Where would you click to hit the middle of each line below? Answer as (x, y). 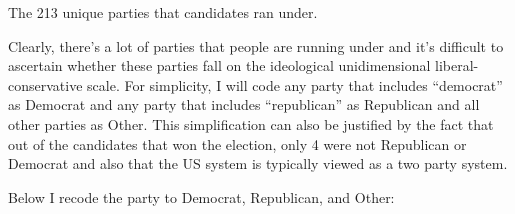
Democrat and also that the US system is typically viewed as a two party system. (258, 163)
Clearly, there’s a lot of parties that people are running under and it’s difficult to (256, 45)
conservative (45, 84)
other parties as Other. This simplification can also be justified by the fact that (251, 123)
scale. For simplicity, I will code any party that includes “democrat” (295, 84)
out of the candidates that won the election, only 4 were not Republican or (237, 143)
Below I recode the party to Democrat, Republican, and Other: (201, 196)
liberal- (457, 65)
